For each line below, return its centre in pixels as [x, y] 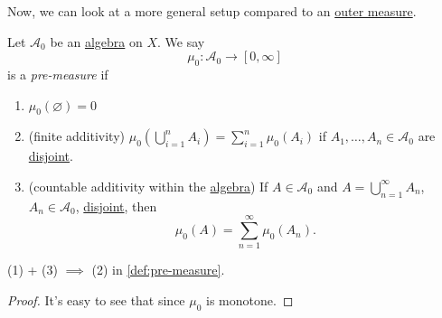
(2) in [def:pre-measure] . [158, 270]
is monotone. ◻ [250, 300]
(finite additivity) [77, 136]
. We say [181, 41]
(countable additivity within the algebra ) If [148, 186]
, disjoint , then [116, 206]
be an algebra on [96, 41]
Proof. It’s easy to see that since [96, 300]
